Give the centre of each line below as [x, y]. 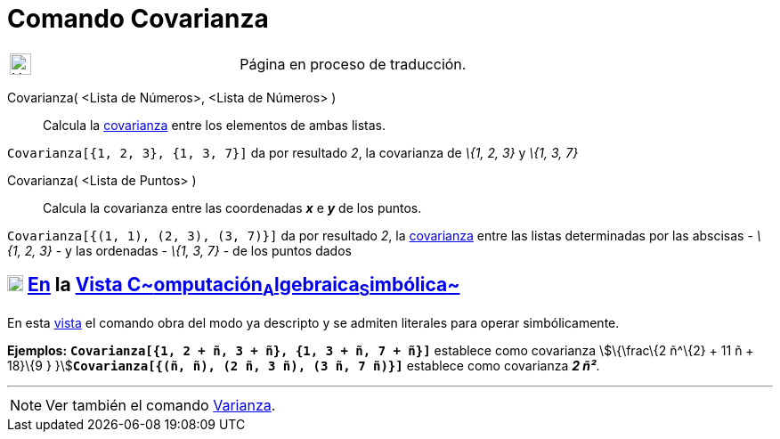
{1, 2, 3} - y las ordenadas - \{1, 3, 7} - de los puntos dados [179, 250]
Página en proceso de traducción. [353, 64]
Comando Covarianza [138, 19]
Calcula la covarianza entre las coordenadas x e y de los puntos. [232, 207]
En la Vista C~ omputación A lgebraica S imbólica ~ [244, 287]
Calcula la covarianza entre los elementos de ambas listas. [215, 125]
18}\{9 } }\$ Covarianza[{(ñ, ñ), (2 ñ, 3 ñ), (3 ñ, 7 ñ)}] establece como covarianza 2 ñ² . [304, 365]
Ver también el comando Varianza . [161, 405]
